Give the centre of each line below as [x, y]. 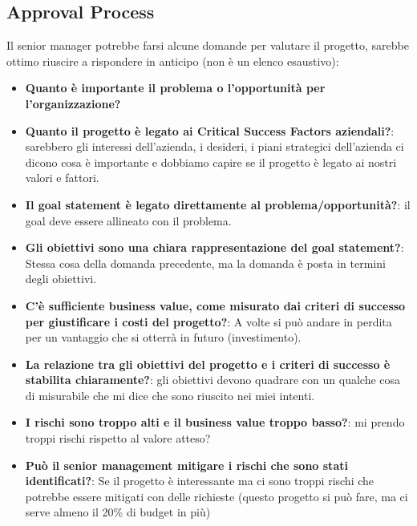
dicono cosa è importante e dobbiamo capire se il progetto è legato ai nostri [211, 162]
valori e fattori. [62, 178]
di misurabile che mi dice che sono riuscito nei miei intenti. [170, 395]
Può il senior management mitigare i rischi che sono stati [186, 465]
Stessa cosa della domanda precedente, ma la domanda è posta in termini [205, 263]
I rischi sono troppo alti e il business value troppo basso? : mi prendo [215, 422]
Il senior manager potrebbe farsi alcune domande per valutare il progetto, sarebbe [208, 45]
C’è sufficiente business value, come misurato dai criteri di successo [215, 305]
